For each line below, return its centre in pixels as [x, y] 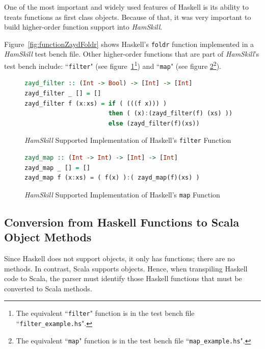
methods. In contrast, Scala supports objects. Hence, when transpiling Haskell [126, 268]
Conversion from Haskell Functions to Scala [122, 222]
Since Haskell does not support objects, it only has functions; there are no [120, 258]
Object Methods [48, 237]
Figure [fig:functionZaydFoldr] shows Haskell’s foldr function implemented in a [129, 44]
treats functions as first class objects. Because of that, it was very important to [128, 17]
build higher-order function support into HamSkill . [83, 27]
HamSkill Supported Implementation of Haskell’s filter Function [128, 140]
